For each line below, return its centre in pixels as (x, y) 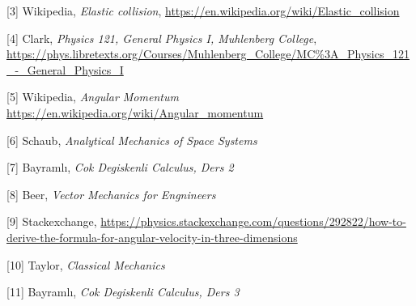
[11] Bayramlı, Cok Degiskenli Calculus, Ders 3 (123, 292)
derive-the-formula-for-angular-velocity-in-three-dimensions (152, 237)
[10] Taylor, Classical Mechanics (86, 264)
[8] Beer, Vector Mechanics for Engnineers (111, 194)
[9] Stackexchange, (52, 221)
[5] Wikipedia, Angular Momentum (93, 97)
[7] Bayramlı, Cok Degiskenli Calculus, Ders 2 (120, 167)
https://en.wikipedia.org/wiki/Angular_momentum (135, 112)
